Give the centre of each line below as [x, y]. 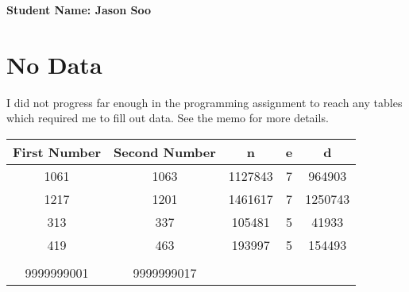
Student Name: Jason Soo [79, 10]
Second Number [165, 152]
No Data [54, 64]
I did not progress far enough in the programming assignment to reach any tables [204, 102]
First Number [57, 152]
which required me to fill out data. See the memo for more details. [168, 118]
